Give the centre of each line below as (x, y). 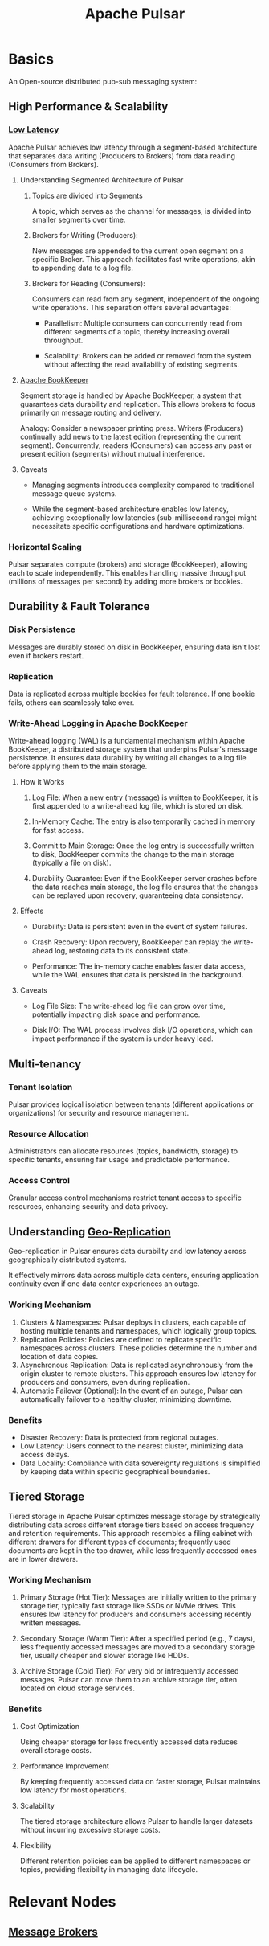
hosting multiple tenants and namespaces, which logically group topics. (139, 1330)
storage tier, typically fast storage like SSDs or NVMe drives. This (128, 1606)
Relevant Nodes (62, 1902)
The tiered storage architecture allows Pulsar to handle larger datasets (136, 1821)
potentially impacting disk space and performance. (116, 1014)
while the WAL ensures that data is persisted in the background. (138, 975)
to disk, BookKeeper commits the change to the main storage (133, 854)
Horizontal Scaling (45, 547)
